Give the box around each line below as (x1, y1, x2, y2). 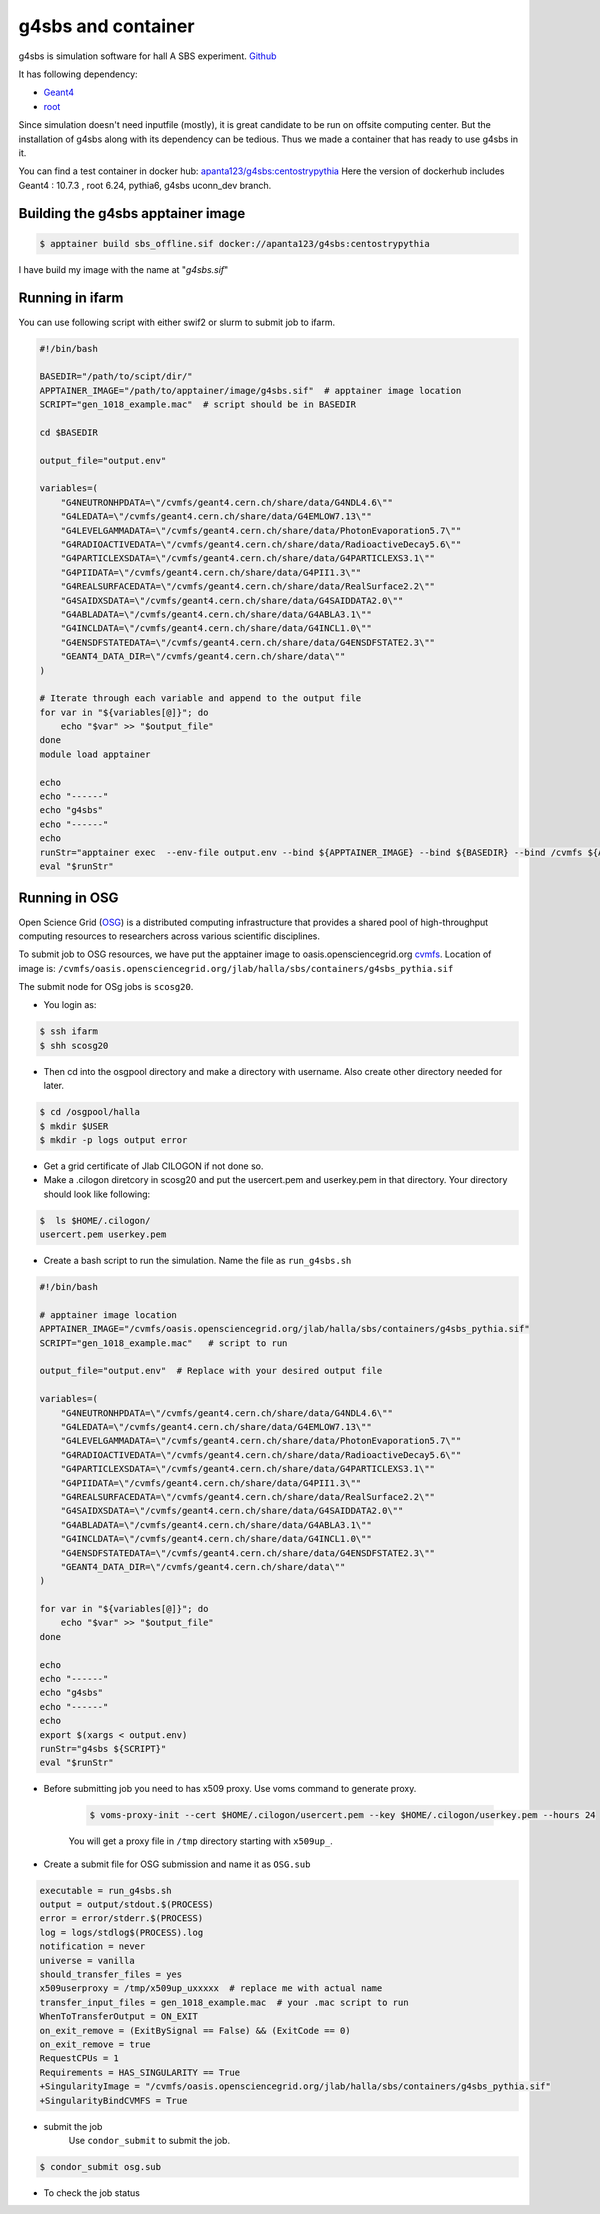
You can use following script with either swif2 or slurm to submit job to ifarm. (18, 316, 335, 328)
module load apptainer (39, 748, 151, 760)
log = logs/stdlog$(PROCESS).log (39, 1926, 204, 1938)
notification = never (39, 1941, 146, 1952)
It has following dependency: (18, 68, 139, 80)
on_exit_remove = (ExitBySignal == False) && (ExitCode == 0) (39, 2025, 351, 2036)
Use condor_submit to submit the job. (68, 2134, 230, 2146)
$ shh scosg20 (39, 1040, 109, 1051)
